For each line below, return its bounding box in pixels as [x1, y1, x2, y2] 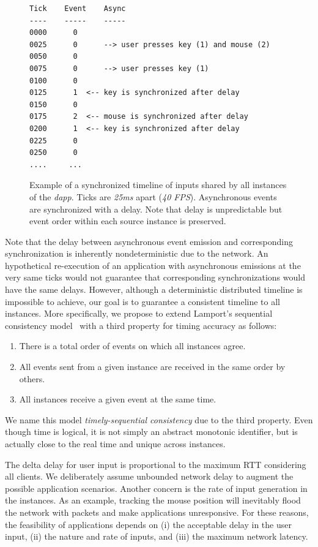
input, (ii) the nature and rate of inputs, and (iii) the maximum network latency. [5, 530, 308, 543]
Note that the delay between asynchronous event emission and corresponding [5, 235, 294, 247]
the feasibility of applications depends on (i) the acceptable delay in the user [5, 518, 292, 530]
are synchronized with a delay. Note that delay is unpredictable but [29, 202, 283, 215]
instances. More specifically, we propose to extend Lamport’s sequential [5, 307, 273, 320]
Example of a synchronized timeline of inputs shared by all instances [29, 178, 287, 191]
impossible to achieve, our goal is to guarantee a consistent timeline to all [5, 295, 280, 307]
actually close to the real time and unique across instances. [5, 437, 226, 450]
